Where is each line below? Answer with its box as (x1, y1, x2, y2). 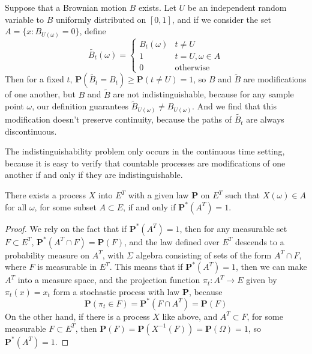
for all (5, 200, 27, 213)
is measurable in (37, 260, 97, 273)
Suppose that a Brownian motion (5, 1, 127, 13)
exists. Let (138, 1, 176, 13)
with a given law (128, 189, 189, 201)
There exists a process (5, 189, 86, 201)
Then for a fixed (5, 73, 64, 85)
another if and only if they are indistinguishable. (5, 168, 183, 181)
